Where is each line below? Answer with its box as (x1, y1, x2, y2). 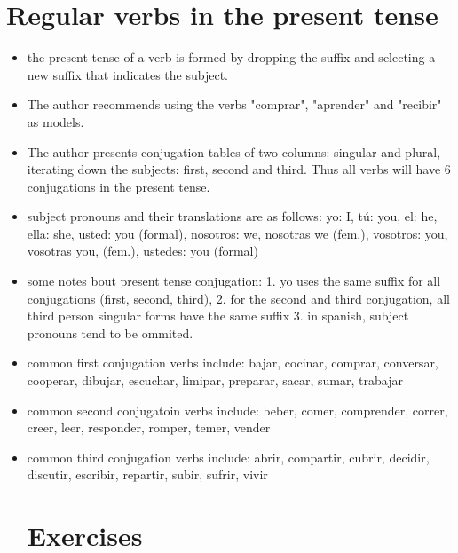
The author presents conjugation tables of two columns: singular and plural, (27, 142, 441, 161)
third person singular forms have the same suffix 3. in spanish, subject (27, 306, 409, 325)
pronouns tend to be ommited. (27, 323, 193, 342)
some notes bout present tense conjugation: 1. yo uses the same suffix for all (27, 272, 441, 290)
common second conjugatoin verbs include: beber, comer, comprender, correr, (27, 400, 448, 419)
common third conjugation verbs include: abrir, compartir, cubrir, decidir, (27, 447, 430, 466)
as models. (27, 112, 84, 130)
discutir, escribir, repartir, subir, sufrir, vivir (27, 465, 268, 484)
